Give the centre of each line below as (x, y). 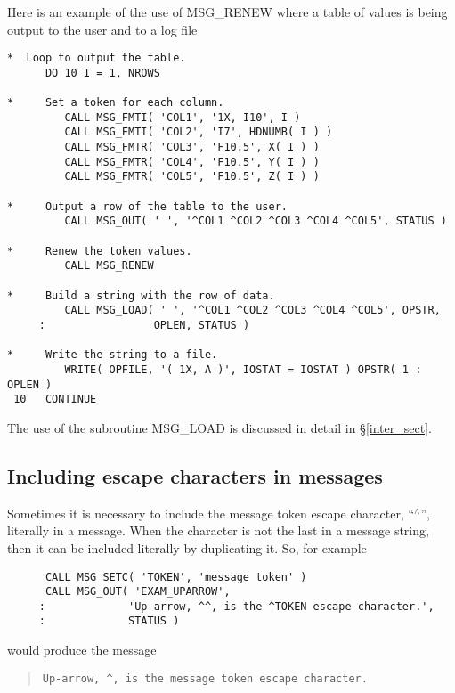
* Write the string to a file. (113, 355)
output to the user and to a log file (102, 29)
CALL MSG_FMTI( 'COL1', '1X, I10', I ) (183, 117)
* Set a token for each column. (116, 103)
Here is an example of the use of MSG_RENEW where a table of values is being (227, 12)
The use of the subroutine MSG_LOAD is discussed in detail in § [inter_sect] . (219, 427)
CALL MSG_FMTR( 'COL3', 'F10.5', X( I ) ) (192, 147)
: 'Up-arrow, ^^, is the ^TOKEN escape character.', (236, 606)
